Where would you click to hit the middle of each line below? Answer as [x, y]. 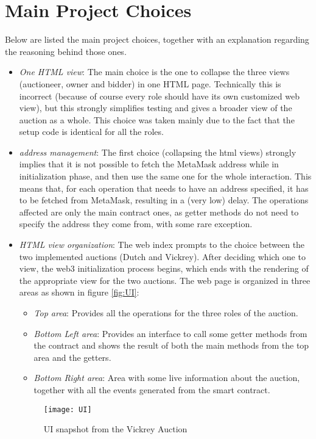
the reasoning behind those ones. [66, 51]
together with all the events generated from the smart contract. [152, 389]
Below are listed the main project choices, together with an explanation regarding [157, 39]
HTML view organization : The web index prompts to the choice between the [162, 245]
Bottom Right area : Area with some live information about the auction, [167, 378]
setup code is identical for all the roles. [91, 132]
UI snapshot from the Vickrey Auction [115, 429]
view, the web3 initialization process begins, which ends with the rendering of [164, 268]
